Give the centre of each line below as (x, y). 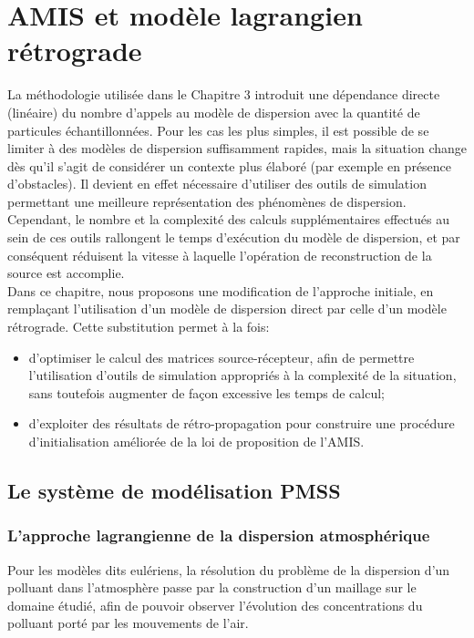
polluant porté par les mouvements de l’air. (128, 623)
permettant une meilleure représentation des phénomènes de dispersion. (207, 201)
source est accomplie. (66, 273)
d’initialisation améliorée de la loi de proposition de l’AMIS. (196, 441)
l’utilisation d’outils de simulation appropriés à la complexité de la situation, (242, 375)
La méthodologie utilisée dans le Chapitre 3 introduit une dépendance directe (224, 94)
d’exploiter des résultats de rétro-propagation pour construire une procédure (242, 423)
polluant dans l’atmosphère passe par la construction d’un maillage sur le (212, 587)
